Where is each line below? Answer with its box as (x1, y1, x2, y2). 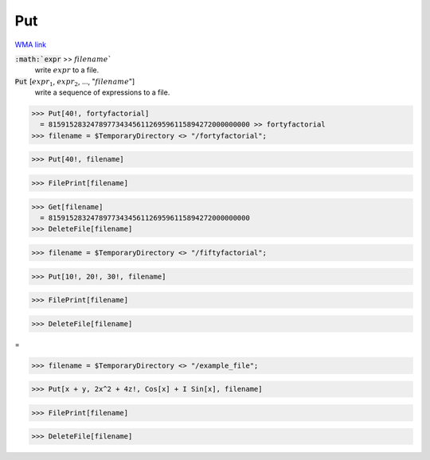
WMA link (14, 40, 47, 49)
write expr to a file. (34, 65, 100, 75)
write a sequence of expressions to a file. (34, 88, 170, 97)
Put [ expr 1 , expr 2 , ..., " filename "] (14, 76, 135, 88)
